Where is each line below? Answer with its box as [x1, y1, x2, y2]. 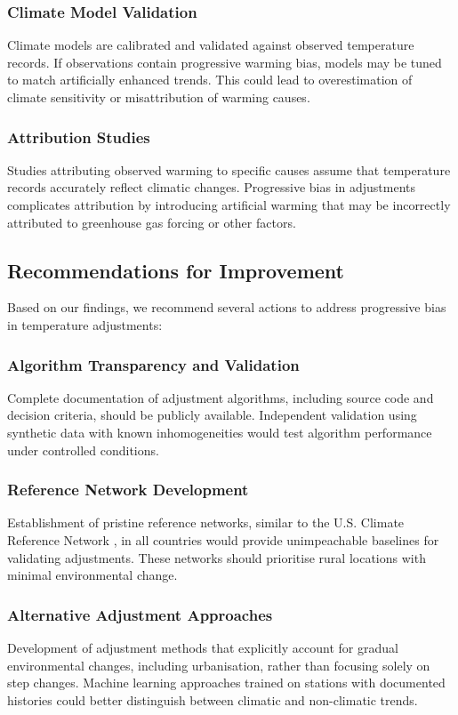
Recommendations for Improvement [7, 256, 344, 284]
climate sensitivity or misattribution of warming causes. [7, 88, 310, 106]
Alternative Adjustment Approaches [7, 603, 273, 625]
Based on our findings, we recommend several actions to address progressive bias [7, 298, 446, 317]
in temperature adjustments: [7, 315, 163, 333]
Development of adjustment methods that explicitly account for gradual [7, 638, 398, 656]
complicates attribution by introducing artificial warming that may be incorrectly [7, 196, 451, 213]
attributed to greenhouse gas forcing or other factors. [7, 213, 296, 231]
